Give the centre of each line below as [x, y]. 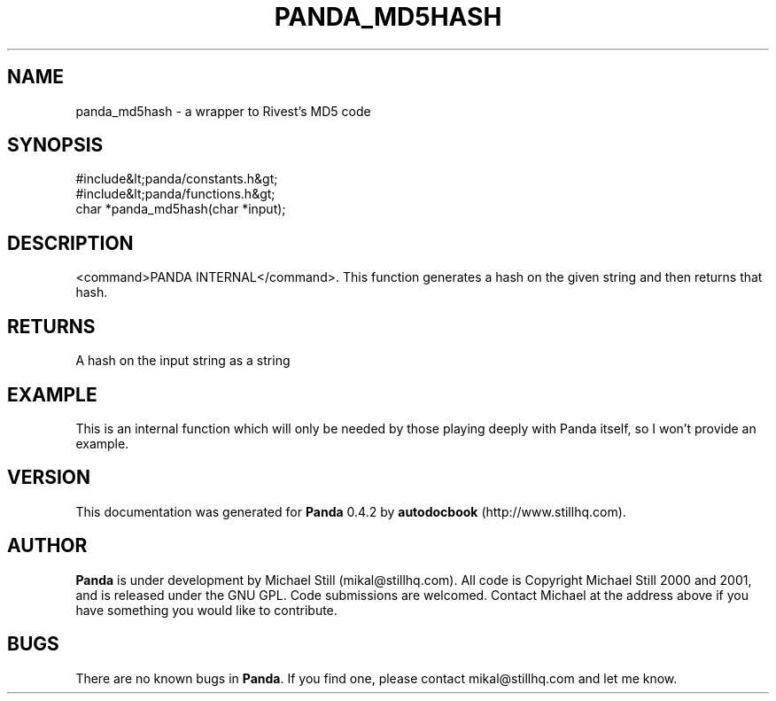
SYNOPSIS [55, 145]
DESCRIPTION [70, 243]
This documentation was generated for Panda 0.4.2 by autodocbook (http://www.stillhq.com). [351, 511]
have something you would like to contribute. [206, 610]
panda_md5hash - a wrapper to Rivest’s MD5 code [223, 111]
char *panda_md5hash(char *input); [181, 209]
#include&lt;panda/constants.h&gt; [177, 179]
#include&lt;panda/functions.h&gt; [175, 194]
